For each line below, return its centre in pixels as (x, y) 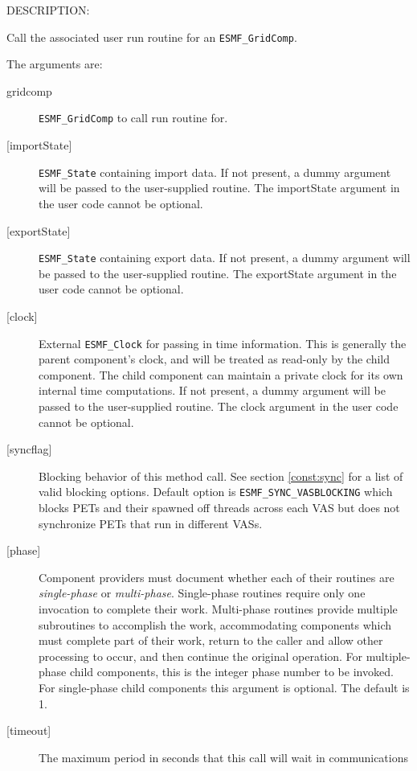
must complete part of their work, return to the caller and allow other (211, 640)
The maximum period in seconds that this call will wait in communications (223, 757)
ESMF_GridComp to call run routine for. (133, 118)
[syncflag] (29, 449)
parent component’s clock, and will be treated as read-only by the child (214, 359)
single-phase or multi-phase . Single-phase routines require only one (202, 593)
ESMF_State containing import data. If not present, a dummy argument (215, 172)
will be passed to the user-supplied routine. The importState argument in (219, 188)
